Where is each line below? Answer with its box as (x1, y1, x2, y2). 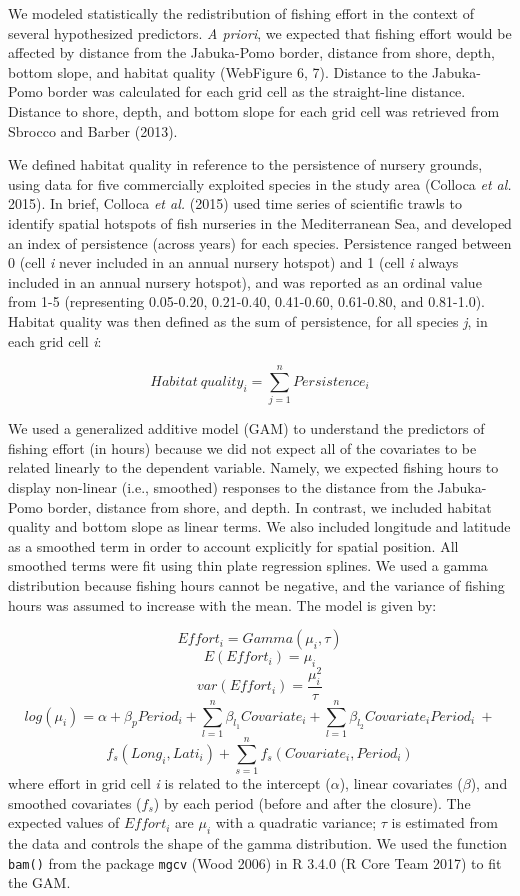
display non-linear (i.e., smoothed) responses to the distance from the (8, 477, 433, 497)
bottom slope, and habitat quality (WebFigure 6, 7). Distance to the (8, 61, 428, 82)
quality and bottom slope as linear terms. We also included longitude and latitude (8, 516, 511, 537)
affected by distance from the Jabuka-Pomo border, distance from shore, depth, (8, 42, 495, 63)
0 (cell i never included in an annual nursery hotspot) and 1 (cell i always (8, 252, 459, 273)
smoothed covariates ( (8, 792, 142, 813)
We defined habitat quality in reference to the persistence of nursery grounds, (8, 154, 483, 175)
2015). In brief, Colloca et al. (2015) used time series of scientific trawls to (8, 193, 462, 214)
